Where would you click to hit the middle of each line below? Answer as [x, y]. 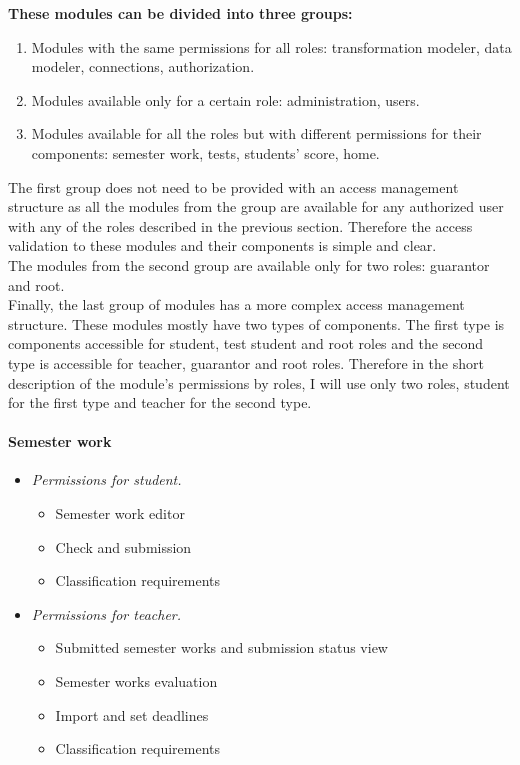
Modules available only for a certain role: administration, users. [225, 99]
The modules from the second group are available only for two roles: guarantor [249, 264]
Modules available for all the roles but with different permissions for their [256, 133]
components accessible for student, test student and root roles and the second [246, 343]
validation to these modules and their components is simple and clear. [222, 245]
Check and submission [123, 546]
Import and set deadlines [132, 714]
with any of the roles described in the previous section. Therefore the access [240, 225]
